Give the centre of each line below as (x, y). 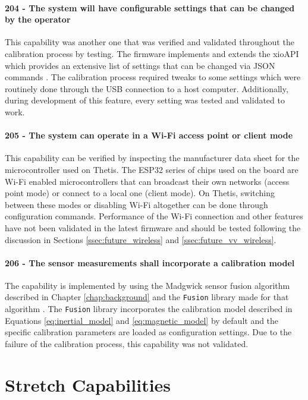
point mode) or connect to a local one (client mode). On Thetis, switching (140, 193)
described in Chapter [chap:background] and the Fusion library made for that (147, 297)
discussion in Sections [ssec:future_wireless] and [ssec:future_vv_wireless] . (141, 239)
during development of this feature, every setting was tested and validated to (145, 100)
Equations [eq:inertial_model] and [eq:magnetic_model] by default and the (142, 320)
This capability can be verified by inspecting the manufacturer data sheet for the (152, 158)
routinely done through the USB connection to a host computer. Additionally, (147, 88)
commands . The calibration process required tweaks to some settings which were (153, 77)
